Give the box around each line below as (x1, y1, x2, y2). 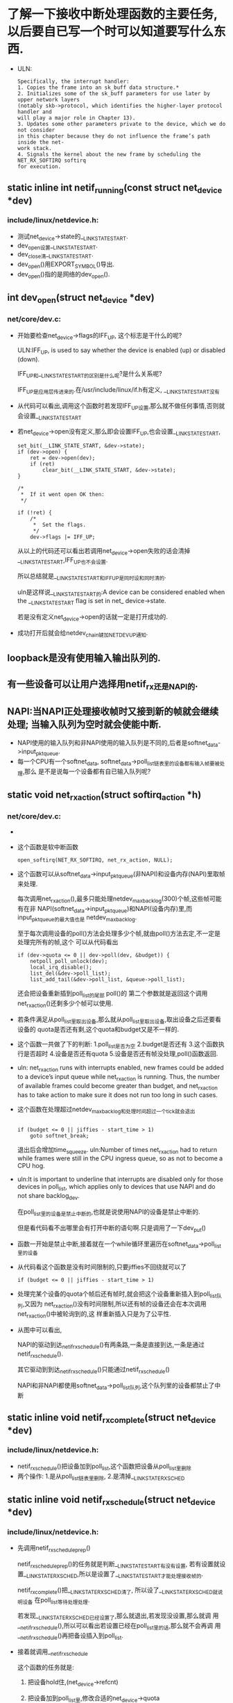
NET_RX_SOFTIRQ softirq (17, 157, 87, 164)
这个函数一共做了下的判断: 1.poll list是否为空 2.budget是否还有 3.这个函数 (17, 1039, 219, 1050)
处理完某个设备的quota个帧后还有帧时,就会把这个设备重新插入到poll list (17, 1290, 217, 1300)
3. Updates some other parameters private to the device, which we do (17, 120, 226, 127)
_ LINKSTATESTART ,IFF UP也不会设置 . (17, 556, 108, 566)
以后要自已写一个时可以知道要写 (7, 24, 190, 40)
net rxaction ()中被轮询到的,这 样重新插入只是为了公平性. (17, 1309, 171, 1319)
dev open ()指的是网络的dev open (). (17, 270, 110, 280)
